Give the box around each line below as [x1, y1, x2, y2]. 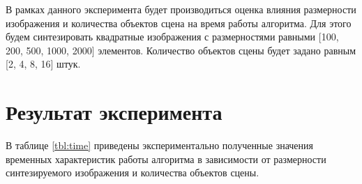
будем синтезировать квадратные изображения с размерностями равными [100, [6, 29, 339, 44]
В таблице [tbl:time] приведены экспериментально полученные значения [6, 138, 314, 153]
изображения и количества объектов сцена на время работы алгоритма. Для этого [6, 15, 352, 30]
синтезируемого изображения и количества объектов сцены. [6, 165, 259, 180]
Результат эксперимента [6, 98, 223, 126]
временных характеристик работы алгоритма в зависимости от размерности [6, 151, 326, 166]
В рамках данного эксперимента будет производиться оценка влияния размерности [6, 2, 356, 16]
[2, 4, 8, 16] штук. [6, 56, 81, 71]
